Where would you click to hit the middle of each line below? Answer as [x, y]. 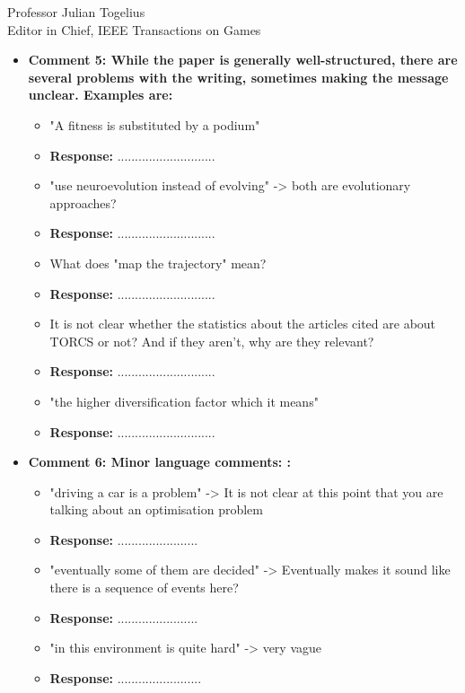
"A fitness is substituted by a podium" [155, 124]
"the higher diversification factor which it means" [184, 401]
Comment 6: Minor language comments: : [160, 462]
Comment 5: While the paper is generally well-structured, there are [243, 60]
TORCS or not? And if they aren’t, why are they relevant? [212, 341]
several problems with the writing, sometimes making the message [238, 77]
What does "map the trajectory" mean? [158, 263]
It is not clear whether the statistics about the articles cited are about [243, 324]
